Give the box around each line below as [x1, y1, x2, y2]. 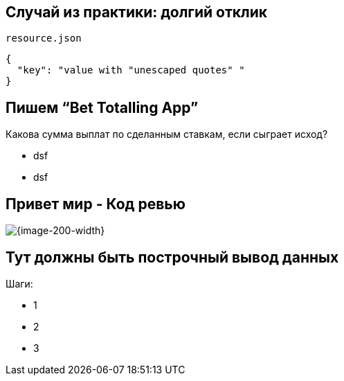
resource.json [6, 33, 82, 44]
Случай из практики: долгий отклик [6, 3, 268, 21]
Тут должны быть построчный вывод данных [6, 248, 339, 266]
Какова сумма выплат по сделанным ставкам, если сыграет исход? [6, 128, 328, 141]
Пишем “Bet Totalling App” [6, 98, 199, 116]
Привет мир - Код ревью [6, 195, 185, 213]
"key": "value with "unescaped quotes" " [17, 64, 245, 76]
